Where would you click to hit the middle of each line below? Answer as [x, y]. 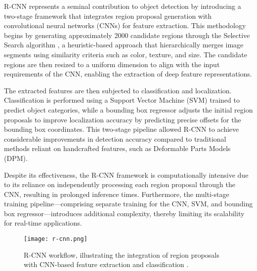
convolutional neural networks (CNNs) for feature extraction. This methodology [125, 25]
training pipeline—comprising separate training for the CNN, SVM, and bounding [128, 204]
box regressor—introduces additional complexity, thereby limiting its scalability [124, 213]
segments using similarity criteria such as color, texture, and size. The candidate [126, 54]
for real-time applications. [43, 223]
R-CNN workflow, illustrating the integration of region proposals [122, 254]
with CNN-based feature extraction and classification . [106, 264]
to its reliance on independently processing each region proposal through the [120, 184]
